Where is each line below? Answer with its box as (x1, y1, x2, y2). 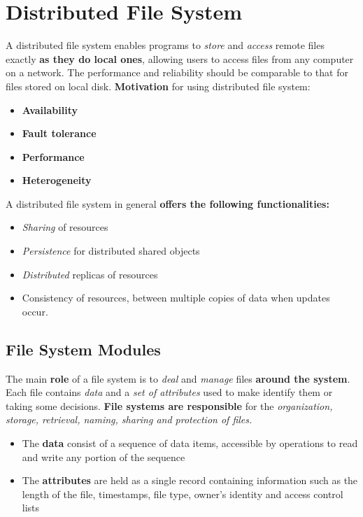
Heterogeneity (22, 173, 92, 187)
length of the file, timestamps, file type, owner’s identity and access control (22, 486, 343, 501)
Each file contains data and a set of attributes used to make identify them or (6, 385, 333, 399)
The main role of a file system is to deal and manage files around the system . (6, 371, 350, 385)
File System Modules (6, 338, 161, 360)
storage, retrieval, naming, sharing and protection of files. (6, 412, 252, 427)
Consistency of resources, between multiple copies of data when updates (22, 290, 330, 305)
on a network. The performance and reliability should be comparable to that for (6, 65, 348, 80)
